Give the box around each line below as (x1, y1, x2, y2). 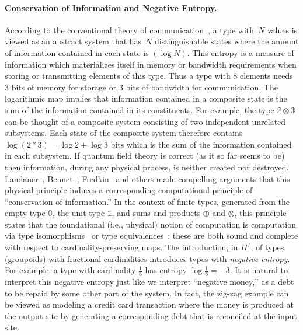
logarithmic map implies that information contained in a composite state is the (5, 92, 287, 104)
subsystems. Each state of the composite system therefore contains (5, 127, 243, 139)
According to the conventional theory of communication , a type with (5, 23, 255, 36)
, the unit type (53, 207, 105, 219)
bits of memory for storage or (11, 81, 117, 93)
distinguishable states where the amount (155, 35, 299, 47)
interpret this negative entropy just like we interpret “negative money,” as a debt (5, 275, 294, 288)
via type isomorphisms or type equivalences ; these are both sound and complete (5, 229, 298, 242)
